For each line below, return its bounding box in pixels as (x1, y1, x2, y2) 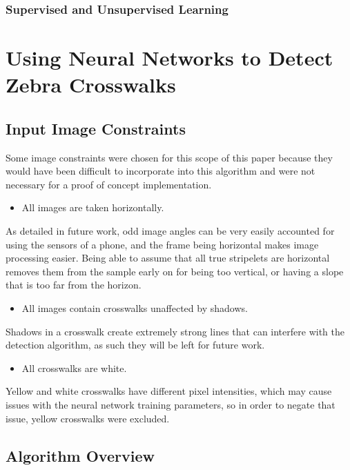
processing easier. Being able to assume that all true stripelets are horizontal (6, 251, 330, 265)
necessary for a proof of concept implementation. (6, 177, 212, 191)
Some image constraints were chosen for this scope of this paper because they (6, 150, 333, 164)
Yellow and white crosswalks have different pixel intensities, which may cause (6, 384, 332, 398)
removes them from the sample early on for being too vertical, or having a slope (6, 264, 344, 278)
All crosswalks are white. (21, 360, 127, 375)
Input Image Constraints (6, 117, 186, 139)
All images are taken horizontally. (21, 200, 164, 215)
